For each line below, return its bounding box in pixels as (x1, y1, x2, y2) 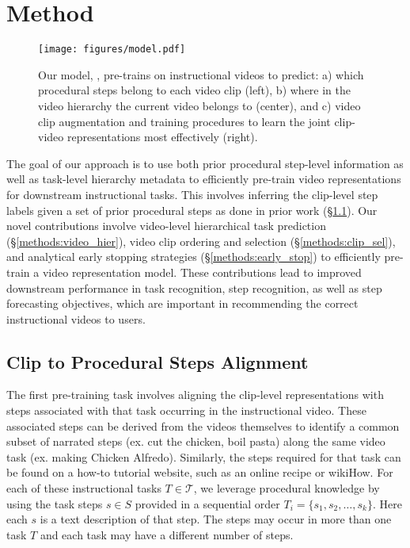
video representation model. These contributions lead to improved (42, 263, 362, 280)
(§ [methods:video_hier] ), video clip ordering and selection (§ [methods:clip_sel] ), (6, 232, 396, 249)
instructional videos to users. (6, 310, 146, 327)
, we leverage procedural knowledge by (193, 480, 380, 496)
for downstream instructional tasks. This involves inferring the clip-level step (6, 186, 378, 202)
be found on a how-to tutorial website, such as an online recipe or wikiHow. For (6, 464, 393, 481)
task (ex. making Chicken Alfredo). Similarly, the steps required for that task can (6, 448, 401, 465)
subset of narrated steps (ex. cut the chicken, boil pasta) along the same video (6, 433, 385, 450)
